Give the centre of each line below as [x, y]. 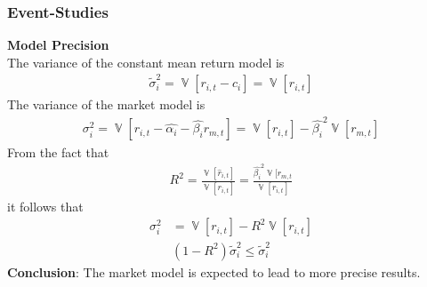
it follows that [45, 206]
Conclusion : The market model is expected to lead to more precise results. [214, 271]
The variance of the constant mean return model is [146, 62]
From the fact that [58, 151]
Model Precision [58, 45]
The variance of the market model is [106, 104]
